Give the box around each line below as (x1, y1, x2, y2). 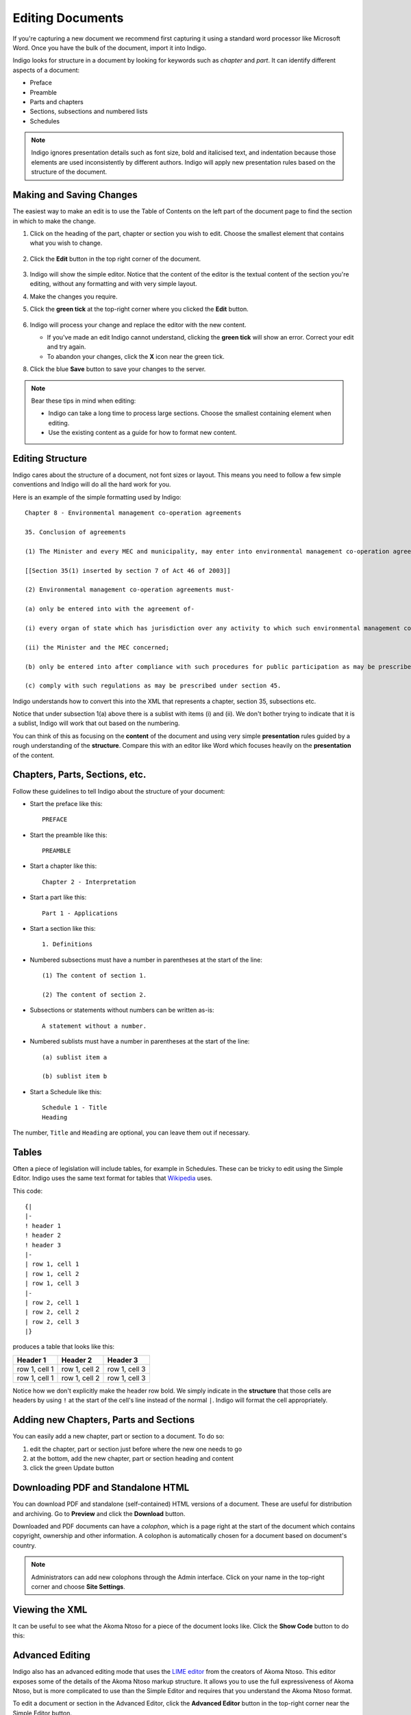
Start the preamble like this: (29, 831, 108, 839)
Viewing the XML (12, 1604, 88, 1616)
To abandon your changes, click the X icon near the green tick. (47, 352, 225, 360)
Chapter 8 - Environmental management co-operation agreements (25, 509, 242, 517)
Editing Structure (12, 453, 88, 464)
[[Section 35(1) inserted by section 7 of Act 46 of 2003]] (25, 567, 231, 574)
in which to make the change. (12, 217, 96, 225)
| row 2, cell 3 (25, 1318, 79, 1325)
